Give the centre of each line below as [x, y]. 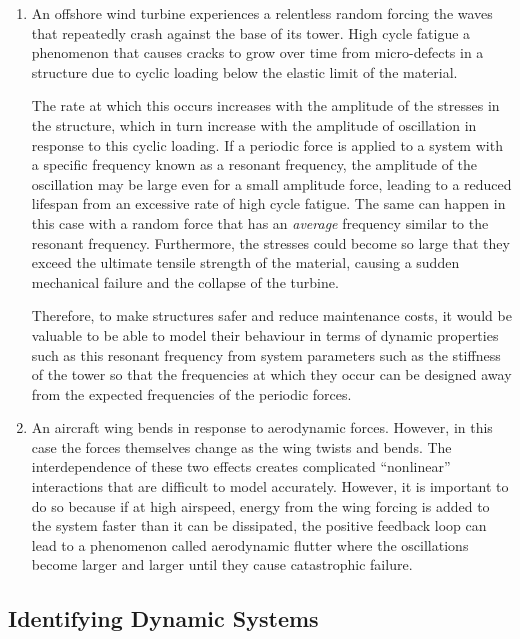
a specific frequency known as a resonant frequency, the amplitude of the [254, 164]
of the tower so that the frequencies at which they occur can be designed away [271, 374]
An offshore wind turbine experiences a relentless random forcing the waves [262, 13]
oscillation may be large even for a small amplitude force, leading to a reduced [271, 183]
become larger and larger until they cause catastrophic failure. [222, 564]
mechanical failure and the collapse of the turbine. [185, 281]
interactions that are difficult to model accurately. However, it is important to [270, 486]
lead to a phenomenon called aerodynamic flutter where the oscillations [250, 544]
